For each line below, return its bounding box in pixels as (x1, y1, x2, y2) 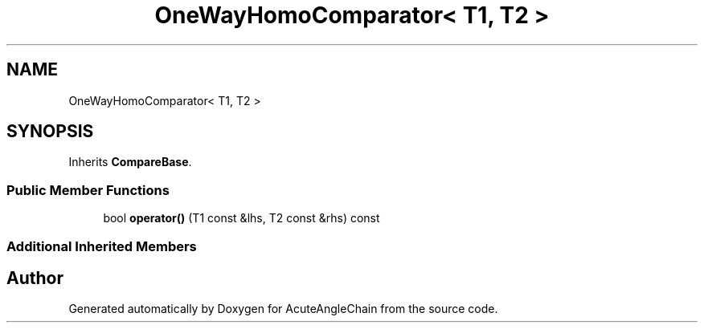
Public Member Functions (6, 181, 170, 198)
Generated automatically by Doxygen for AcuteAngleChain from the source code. (68, 302, 498, 316)
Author (6, 267, 63, 288)
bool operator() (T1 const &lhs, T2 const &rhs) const (103, 211, 380, 225)
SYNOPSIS (6, 121, 94, 142)
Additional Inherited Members (6, 238, 197, 254)
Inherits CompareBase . (68, 155, 192, 169)
